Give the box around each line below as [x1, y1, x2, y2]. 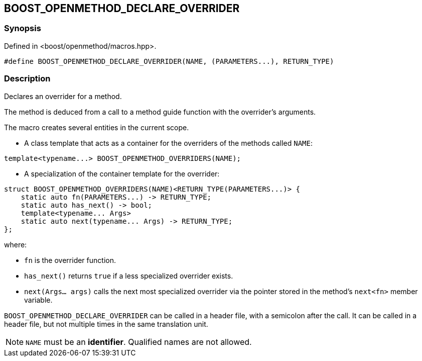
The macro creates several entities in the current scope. [4, 123, 189, 132]
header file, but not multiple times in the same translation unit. [4, 319, 208, 328]
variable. [24, 295, 53, 304]
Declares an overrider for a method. [4, 92, 122, 101]
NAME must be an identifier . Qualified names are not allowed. [26, 336, 252, 347]
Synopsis [4, 23, 41, 34]
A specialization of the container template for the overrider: [24, 169, 220, 178]
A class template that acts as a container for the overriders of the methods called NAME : [24, 138, 313, 147]
